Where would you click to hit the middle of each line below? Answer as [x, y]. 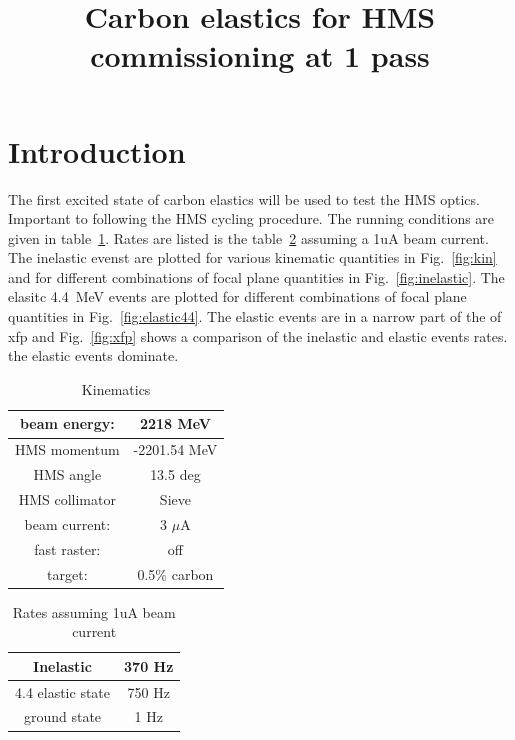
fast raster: [67, 548]
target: [67, 573]
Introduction [97, 150]
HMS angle [67, 474]
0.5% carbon [175, 573]
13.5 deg [175, 474]
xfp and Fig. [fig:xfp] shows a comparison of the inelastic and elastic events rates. [258, 335]
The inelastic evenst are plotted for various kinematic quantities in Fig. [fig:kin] [252, 257]
